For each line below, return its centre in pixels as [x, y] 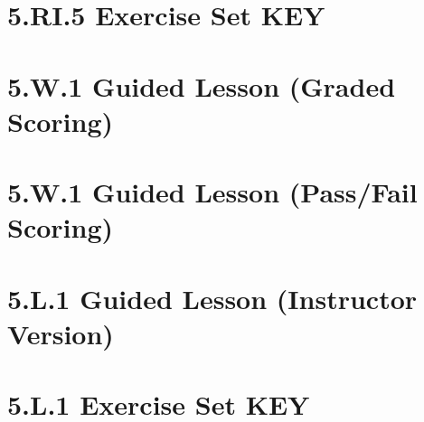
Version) [61, 333]
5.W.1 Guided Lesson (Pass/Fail [212, 192]
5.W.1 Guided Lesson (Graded [202, 85]
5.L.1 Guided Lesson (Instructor [212, 298]
